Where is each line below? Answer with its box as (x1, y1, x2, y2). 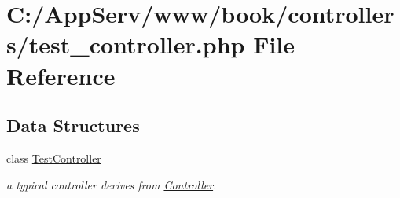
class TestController (6, 149, 101, 166)
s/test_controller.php (6, 28, 245, 60)
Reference (6, 59, 116, 91)
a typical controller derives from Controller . (6, 176, 217, 192)
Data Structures (6, 113, 140, 137)
